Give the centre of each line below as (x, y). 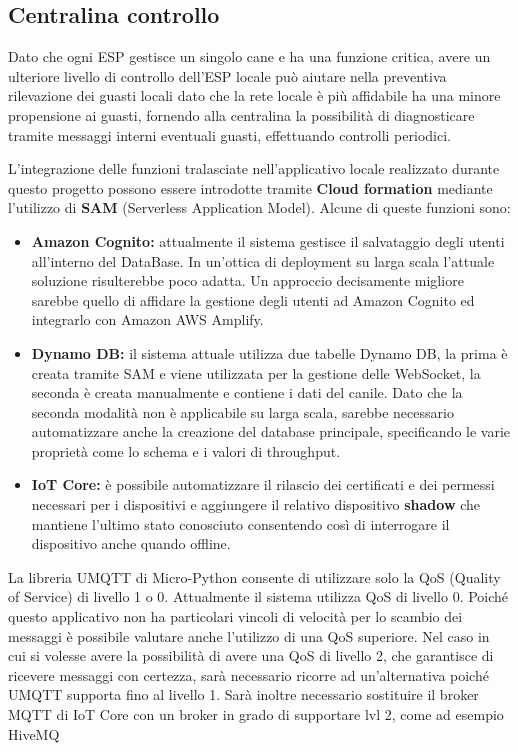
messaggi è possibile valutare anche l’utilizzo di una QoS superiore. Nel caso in (249, 635)
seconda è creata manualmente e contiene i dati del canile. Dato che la (247, 392)
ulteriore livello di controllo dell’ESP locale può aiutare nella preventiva (227, 75)
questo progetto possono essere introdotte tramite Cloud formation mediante (250, 187)
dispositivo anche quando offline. (131, 543)
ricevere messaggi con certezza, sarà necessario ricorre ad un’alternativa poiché (248, 674)
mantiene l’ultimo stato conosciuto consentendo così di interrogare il (240, 523)
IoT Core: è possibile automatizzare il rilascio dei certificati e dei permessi (263, 484)
